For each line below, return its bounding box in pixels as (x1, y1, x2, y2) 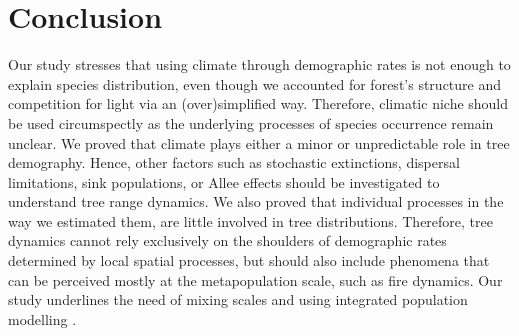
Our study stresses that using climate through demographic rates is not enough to (8, 54, 511, 75)
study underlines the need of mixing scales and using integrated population (8, 289, 468, 310)
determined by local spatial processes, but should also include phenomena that (8, 250, 490, 271)
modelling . (8, 308, 77, 329)
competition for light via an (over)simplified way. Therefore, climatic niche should (8, 93, 509, 114)
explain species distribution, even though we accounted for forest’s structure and (8, 73, 502, 94)
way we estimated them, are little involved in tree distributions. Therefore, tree (8, 210, 493, 231)
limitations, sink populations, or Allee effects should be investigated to (8, 171, 440, 192)
